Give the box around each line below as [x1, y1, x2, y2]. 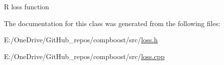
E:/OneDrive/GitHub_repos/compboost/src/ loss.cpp [4, 51, 165, 61]
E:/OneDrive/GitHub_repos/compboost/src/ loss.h [4, 34, 158, 45]
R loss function [4, 1, 49, 11]
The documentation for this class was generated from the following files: [4, 18, 221, 28]
